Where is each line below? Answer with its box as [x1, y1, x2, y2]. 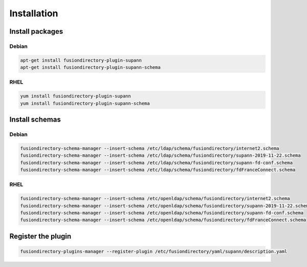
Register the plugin [9, 232, 72, 240]
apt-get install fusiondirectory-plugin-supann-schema [20, 64, 161, 70]
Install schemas [9, 115, 61, 124]
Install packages [9, 27, 63, 36]
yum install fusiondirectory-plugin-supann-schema [20, 100, 150, 106]
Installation [9, 8, 58, 19]
